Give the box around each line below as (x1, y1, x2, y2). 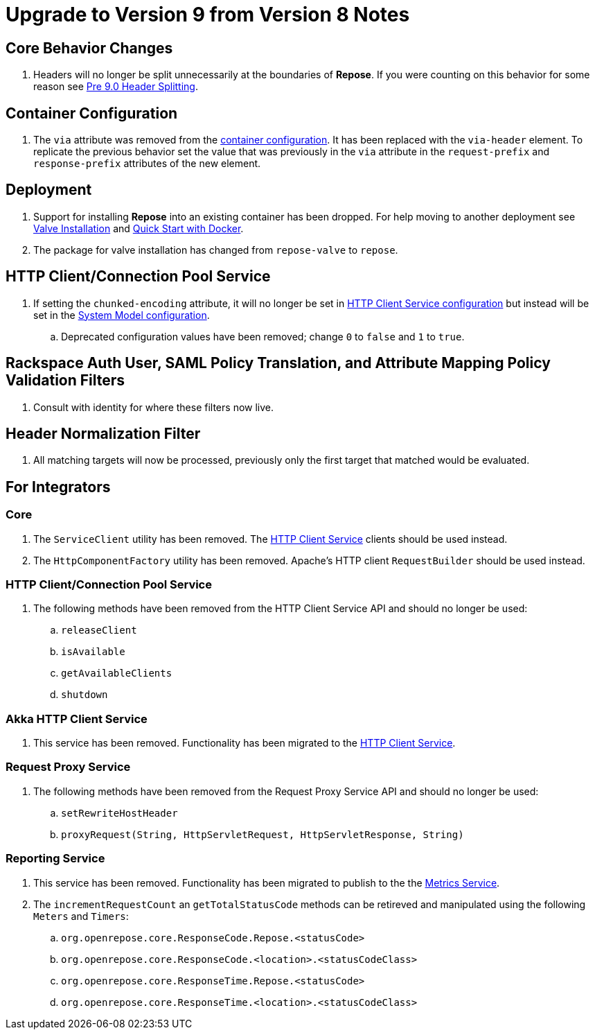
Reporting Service (6, 851, 105, 866)
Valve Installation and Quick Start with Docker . (33, 222, 244, 234)
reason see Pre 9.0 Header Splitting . (33, 80, 198, 93)
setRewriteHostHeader (61, 807, 178, 819)
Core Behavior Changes (6, 39, 173, 57)
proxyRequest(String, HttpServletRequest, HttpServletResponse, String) (61, 828, 464, 840)
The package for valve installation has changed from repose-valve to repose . (33, 243, 398, 256)
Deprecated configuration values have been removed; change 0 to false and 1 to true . (61, 330, 465, 342)
